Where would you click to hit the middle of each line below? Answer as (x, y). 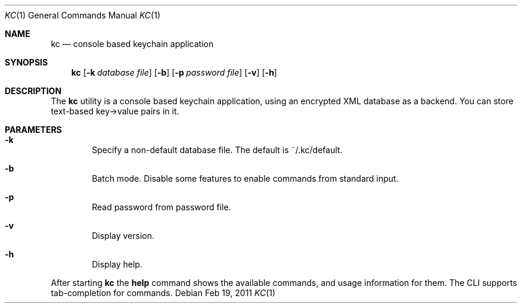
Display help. (117, 264)
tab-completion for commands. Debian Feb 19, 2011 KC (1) (163, 293)
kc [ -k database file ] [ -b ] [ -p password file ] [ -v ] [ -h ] (174, 72)
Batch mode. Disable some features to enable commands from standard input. (245, 178)
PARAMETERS (33, 130)
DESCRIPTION (33, 91)
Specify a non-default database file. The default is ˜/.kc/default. (217, 150)
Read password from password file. (161, 207)
